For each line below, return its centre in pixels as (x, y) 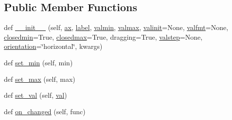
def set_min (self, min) (38, 62)
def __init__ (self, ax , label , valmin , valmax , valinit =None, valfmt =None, (116, 27)
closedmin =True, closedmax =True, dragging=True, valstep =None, (103, 37)
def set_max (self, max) (40, 79)
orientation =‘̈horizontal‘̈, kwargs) (53, 46)
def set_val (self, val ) (36, 95)
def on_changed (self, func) (45, 111)
